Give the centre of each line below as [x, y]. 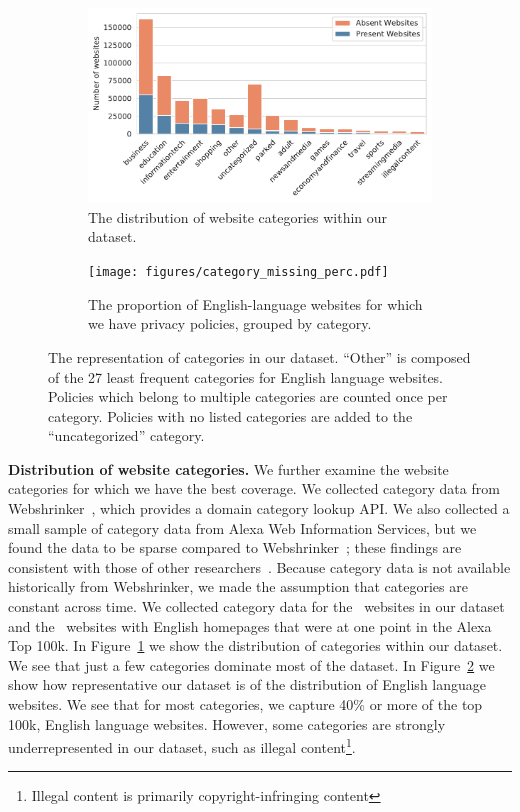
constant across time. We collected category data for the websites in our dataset [256, 606]
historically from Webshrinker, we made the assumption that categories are [238, 586]
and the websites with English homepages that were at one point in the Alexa [250, 625]
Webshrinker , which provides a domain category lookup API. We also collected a [259, 508]
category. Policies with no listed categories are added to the [230, 415]
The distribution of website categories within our [238, 216]
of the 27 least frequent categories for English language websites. [246, 376]
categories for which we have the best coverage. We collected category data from [254, 488]
